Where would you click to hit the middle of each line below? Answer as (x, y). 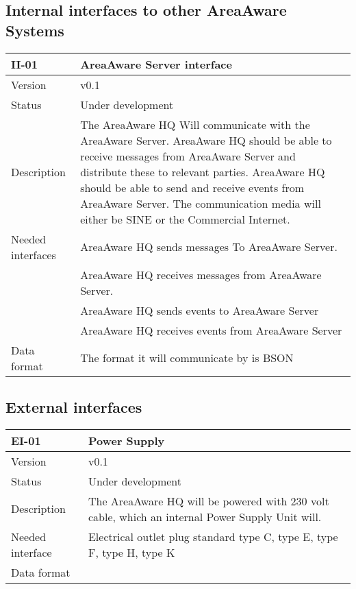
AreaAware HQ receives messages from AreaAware (201, 274)
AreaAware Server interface (156, 64)
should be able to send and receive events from (192, 187)
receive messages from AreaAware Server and (188, 156)
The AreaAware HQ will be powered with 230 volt (208, 501)
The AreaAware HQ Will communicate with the (195, 124)
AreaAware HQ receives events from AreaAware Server (211, 330)
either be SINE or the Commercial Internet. (185, 219)
